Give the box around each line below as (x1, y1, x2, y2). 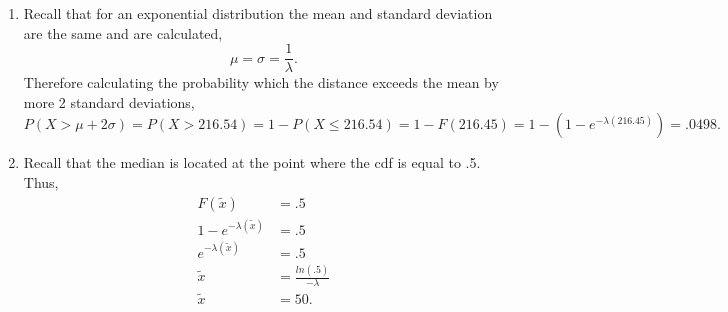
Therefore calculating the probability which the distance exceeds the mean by (23, 72, 499, 93)
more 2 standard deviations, (23, 91, 195, 112)
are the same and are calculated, (23, 22, 223, 43)
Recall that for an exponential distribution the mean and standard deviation (23, 3, 493, 23)
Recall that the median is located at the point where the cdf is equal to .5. (23, 152, 481, 173)
